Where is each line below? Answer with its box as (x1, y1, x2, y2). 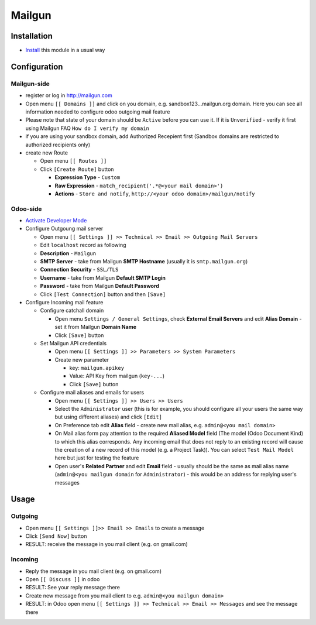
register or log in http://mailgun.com (25, 92, 112, 99)
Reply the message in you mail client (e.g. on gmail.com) (25, 568, 162, 575)
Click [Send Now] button (25, 533, 87, 540)
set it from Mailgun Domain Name (54, 324, 137, 331)
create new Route (25, 149, 68, 156)
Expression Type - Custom (54, 174, 121, 181)
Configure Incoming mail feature (25, 298, 104, 305)
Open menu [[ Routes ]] (40, 157, 107, 164)
